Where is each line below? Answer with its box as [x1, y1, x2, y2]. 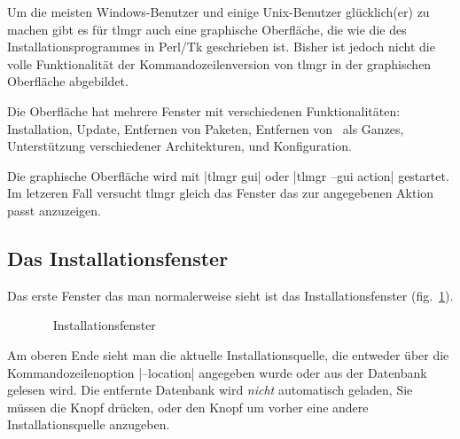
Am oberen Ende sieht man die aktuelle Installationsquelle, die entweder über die [7, 345, 449, 364]
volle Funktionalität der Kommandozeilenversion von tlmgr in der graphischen [7, 54, 432, 73]
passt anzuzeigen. [7, 200, 101, 219]
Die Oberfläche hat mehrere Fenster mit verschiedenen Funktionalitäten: [7, 101, 401, 120]
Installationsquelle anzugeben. [7, 415, 170, 434]
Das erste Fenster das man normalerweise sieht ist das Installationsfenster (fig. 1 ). [7, 286, 454, 304]
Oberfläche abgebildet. [7, 72, 129, 90]
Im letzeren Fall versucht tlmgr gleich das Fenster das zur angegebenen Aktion [7, 184, 434, 202]
